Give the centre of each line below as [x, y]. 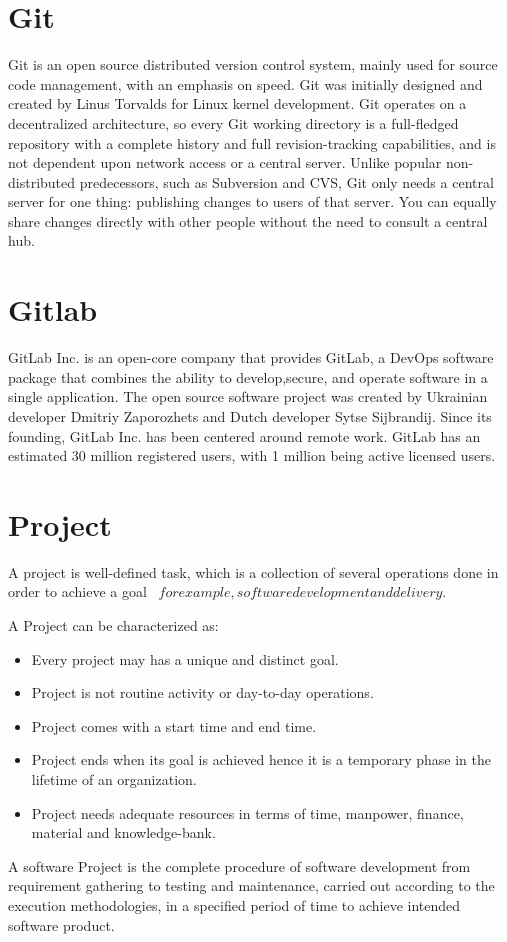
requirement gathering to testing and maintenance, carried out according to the [251, 885]
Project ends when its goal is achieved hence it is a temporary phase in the [261, 759]
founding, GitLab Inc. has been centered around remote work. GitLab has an [244, 435]
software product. [61, 924]
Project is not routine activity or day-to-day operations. [202, 692]
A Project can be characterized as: [113, 625]
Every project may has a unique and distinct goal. [185, 658]
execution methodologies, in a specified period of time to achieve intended [234, 905]
